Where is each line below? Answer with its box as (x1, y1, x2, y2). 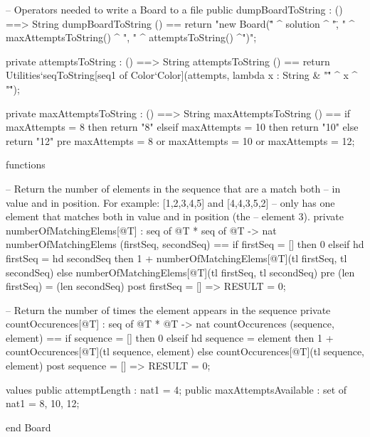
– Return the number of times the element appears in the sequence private (6, 302, 331, 317)
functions (6, 157, 46, 172)
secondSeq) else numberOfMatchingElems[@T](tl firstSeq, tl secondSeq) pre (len (6, 264, 355, 279)
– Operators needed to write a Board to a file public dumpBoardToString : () (6, 2, 343, 16)
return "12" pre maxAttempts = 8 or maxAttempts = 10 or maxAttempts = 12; (6, 133, 355, 148)
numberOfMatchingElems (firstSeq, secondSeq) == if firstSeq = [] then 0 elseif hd (6, 237, 364, 252)
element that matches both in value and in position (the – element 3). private (6, 209, 344, 224)
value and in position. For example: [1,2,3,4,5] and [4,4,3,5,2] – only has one (6, 195, 335, 210)
